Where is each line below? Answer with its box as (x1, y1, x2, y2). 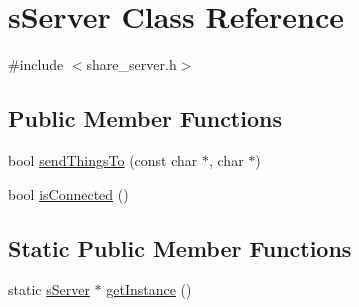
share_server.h (86, 54, 177, 75)
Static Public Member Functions (8, 232, 352, 263)
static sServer (8, 279, 90, 300)
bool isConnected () (8, 183, 129, 204)
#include (8, 54, 64, 75)
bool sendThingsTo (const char (8, 149, 198, 170)
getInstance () (106, 279, 192, 300)
